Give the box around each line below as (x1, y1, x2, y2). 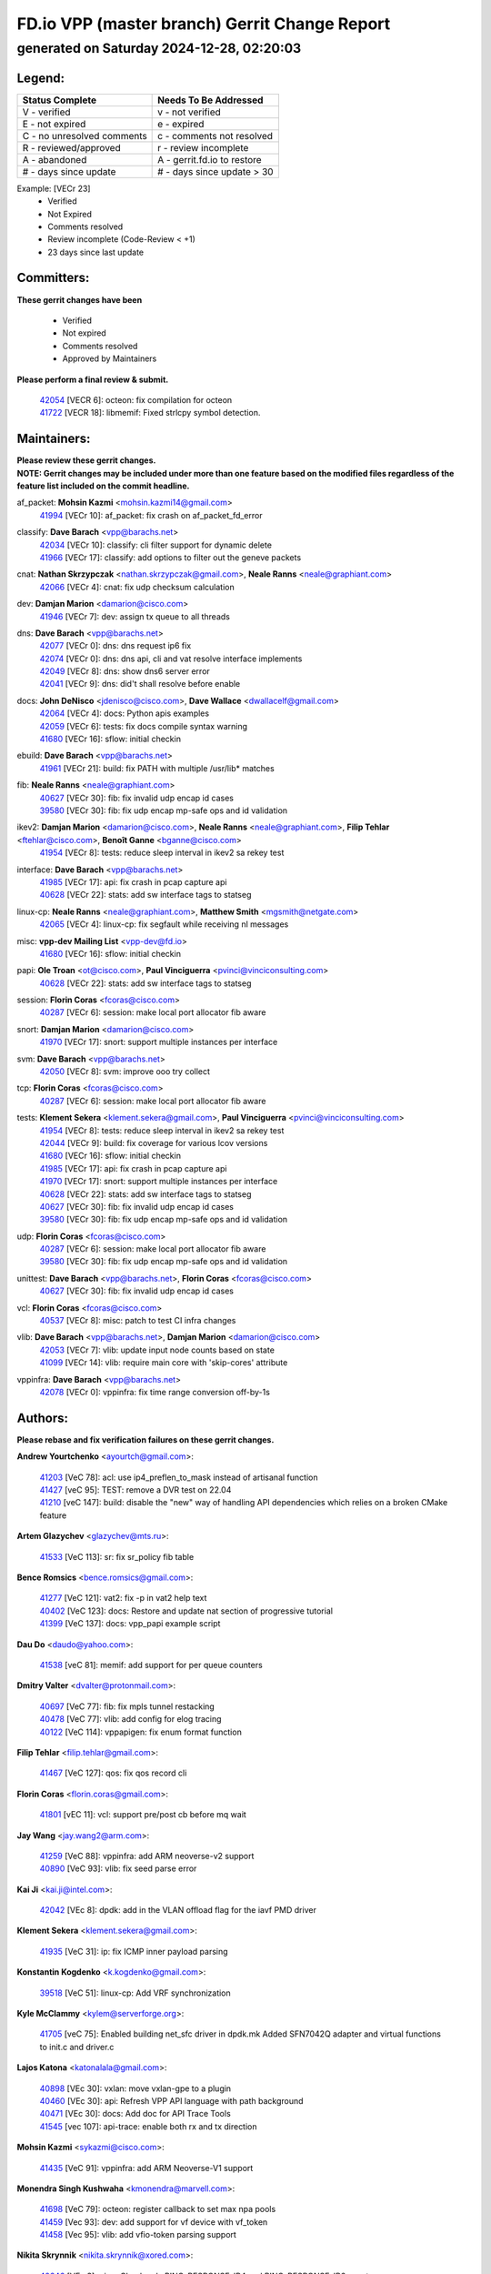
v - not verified (157, 106, 222, 118)
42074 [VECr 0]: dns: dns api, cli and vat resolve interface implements (39, 653, 303, 664)
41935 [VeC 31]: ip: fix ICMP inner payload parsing (39, 1946, 228, 1957)
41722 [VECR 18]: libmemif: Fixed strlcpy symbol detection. (39, 408, 261, 418)
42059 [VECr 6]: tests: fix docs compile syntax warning (39, 720, 248, 731)
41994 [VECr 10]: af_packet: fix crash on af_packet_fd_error (39, 509, 263, 520)
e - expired (157, 117, 205, 130)
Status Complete (22, 94, 97, 106)
